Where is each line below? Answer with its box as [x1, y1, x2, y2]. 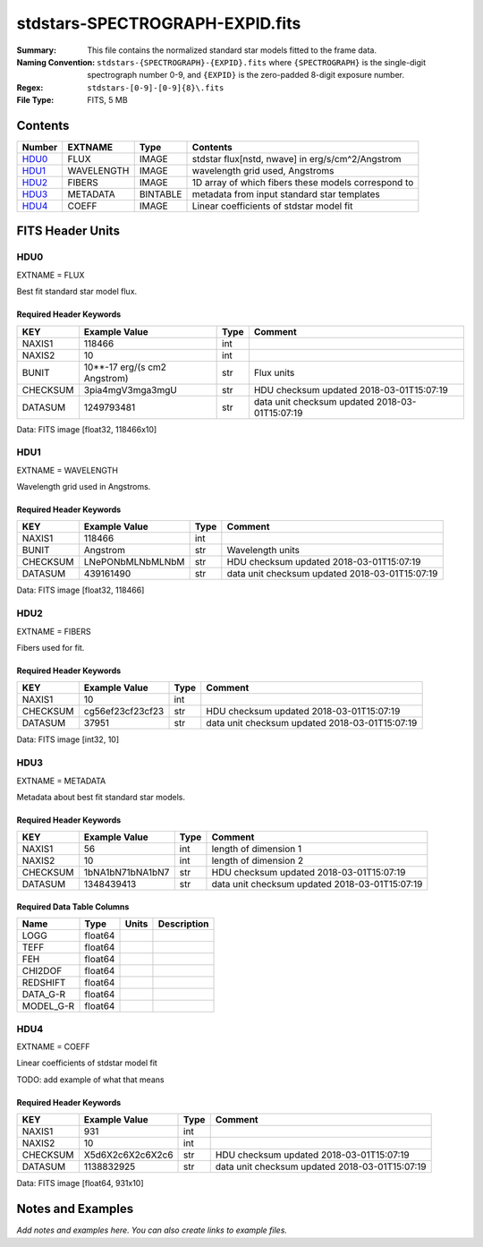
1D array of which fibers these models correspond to [191, 176, 414, 189]
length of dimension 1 [211, 842, 302, 855]
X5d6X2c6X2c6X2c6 [83, 1149, 174, 1161]
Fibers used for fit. [16, 643, 85, 653]
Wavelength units [226, 544, 300, 557]
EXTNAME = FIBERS [16, 626, 91, 636]
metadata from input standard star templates [191, 188, 380, 201]
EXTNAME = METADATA [16, 775, 106, 786]
